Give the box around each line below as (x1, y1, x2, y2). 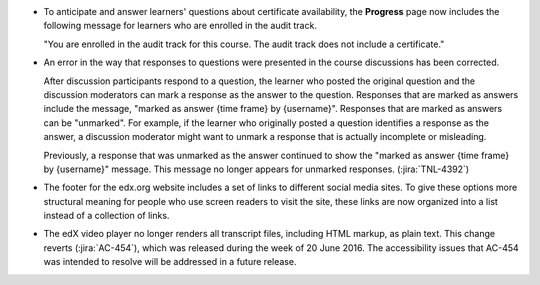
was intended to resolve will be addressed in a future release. (43, 256, 297, 268)
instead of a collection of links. (43, 210, 170, 222)
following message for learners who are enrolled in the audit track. (43, 20, 317, 32)
